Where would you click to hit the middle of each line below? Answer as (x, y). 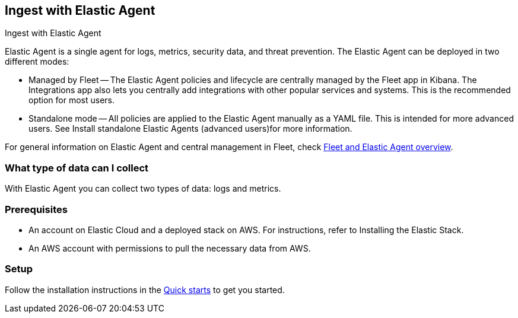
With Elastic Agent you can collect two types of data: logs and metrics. (143, 189)
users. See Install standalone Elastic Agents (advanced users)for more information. (190, 129)
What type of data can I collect (77, 168)
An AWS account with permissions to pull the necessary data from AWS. (170, 248)
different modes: (37, 62)
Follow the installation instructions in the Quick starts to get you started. (145, 290)
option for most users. (72, 100)
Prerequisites (36, 209)
